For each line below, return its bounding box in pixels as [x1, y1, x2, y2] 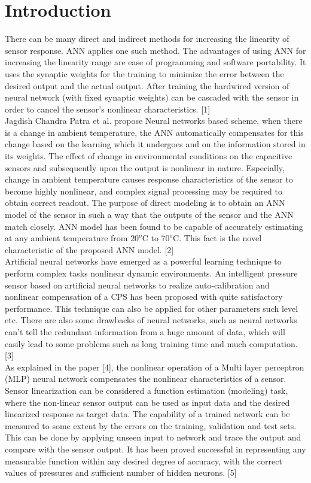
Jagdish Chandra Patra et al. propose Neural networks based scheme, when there [5, 114, 303, 127]
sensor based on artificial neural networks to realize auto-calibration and [5, 278, 270, 291]
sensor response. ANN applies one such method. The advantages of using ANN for [5, 44, 306, 56]
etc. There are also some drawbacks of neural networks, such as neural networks [5, 314, 297, 326]
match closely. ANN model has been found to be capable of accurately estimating [5, 220, 303, 232]
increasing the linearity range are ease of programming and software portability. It [5, 56, 306, 68]
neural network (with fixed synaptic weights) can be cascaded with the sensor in [5, 91, 299, 104]
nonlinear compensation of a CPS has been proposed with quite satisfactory [5, 290, 283, 303]
